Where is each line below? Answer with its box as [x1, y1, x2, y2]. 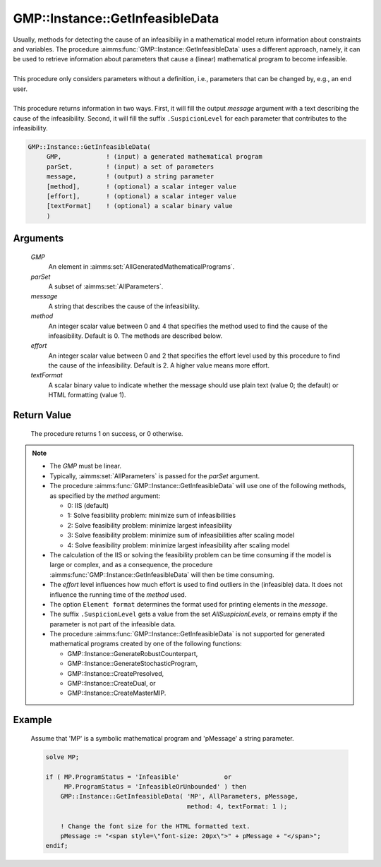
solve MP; [45, 753, 80, 761]
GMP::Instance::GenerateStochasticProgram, [67, 660, 198, 668]
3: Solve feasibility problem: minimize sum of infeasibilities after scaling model [67, 531, 295, 540]
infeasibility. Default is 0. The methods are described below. [48, 332, 222, 340]
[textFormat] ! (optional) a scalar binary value [46, 202, 233, 210]
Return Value [13, 409, 72, 421]
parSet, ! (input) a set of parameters [46, 162, 214, 171]
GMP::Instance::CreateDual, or [67, 679, 156, 688]
